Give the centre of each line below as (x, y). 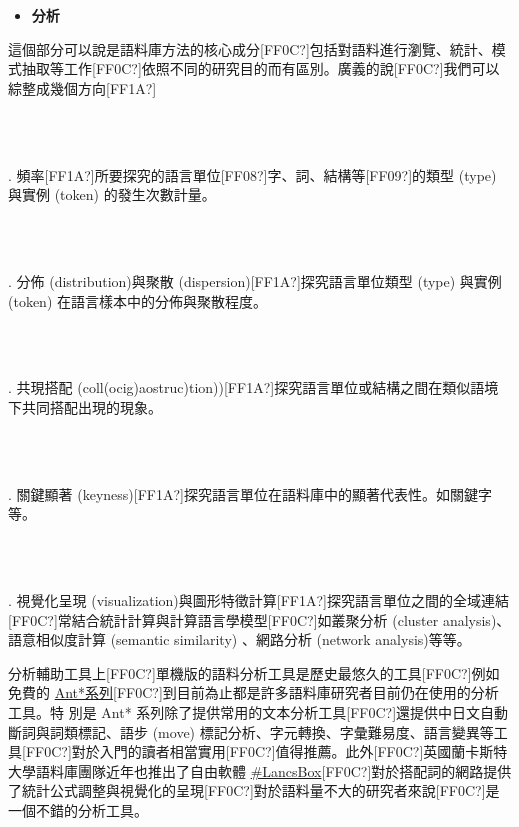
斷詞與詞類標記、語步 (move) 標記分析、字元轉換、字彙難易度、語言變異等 (251, 731)
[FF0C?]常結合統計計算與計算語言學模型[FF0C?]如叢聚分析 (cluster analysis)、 (259, 619)
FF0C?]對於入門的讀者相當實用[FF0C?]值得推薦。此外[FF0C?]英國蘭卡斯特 (266, 751)
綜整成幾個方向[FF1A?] (82, 87)
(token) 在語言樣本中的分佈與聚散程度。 (137, 300)
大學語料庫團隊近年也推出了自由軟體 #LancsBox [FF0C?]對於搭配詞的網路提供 (260, 770)
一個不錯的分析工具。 (78, 810)
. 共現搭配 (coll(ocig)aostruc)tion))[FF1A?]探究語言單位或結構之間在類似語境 (253, 387)
